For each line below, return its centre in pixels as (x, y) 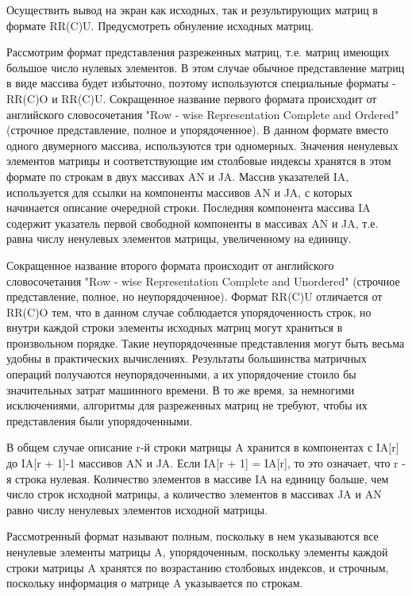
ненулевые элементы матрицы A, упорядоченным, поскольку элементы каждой (197, 552)
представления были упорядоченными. (100, 420)
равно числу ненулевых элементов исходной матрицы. (137, 509)
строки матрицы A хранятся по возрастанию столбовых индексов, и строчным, (198, 567)
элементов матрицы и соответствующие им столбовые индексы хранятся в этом (199, 161)
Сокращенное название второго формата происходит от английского (170, 265)
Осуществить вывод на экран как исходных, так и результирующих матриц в (192, 10)
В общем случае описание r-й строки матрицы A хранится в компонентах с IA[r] (203, 447)
